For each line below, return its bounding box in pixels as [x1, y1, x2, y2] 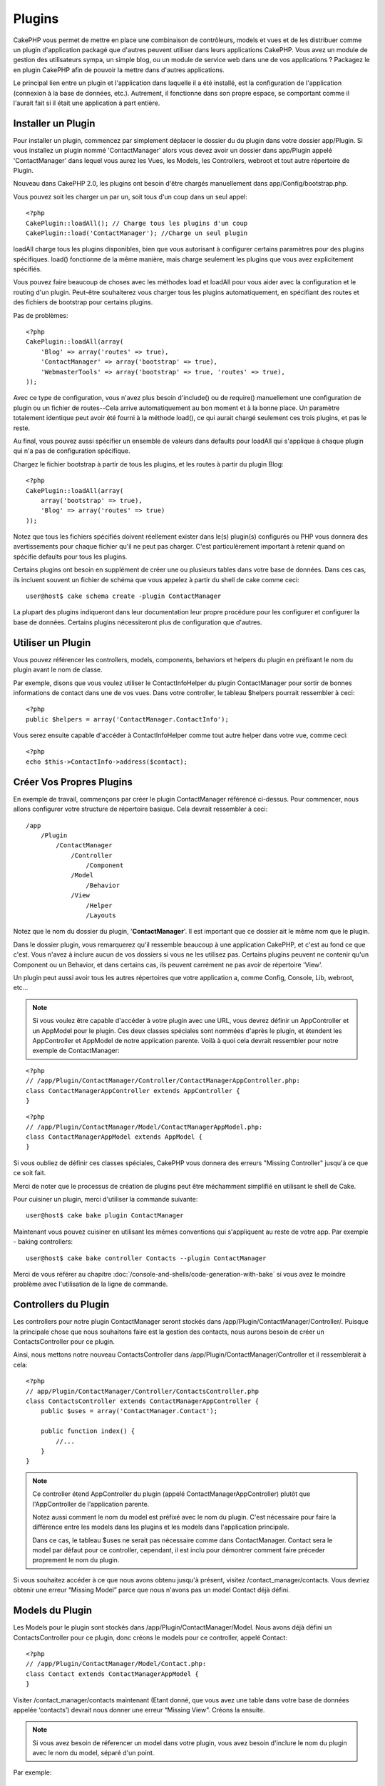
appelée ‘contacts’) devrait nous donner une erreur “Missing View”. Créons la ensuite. [13, 1705, 265, 1714]
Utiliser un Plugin [13, 637, 91, 649]
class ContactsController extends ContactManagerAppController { [26, 1397, 260, 1405]
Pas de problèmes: [13, 311, 68, 319]
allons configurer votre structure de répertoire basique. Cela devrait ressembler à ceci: [13, 804, 268, 814]
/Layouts [86, 912, 117, 919]
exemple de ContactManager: [32, 1047, 120, 1055]
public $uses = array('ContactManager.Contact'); [40, 1407, 217, 1415]
